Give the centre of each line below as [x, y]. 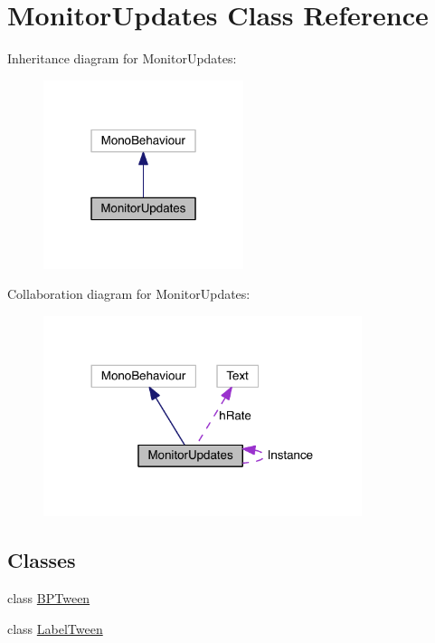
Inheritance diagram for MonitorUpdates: [122, 58]
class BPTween [49, 598]
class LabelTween [55, 628]
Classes [42, 560]
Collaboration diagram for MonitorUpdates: [129, 294]
